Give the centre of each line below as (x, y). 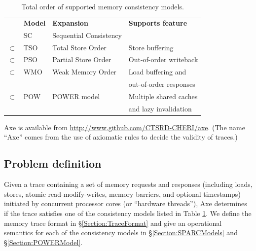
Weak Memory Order (84, 72)
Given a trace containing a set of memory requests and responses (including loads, (128, 184)
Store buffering (151, 47)
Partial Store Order (82, 59)
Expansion (70, 22)
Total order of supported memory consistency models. (103, 6)
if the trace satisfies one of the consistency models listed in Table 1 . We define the (128, 213)
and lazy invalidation (160, 108)
